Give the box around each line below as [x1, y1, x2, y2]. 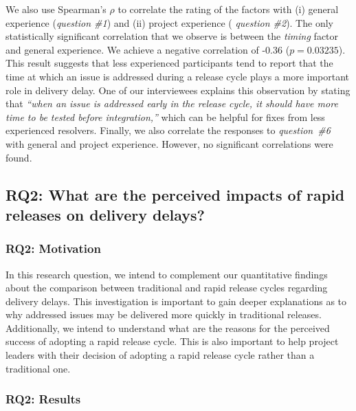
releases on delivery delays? [5, 203, 205, 225]
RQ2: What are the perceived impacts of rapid [5, 184, 345, 205]
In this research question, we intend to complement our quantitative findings [5, 267, 328, 281]
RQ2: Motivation [5, 240, 101, 257]
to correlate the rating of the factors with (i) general [118, 2, 339, 16]
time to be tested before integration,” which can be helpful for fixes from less [5, 109, 325, 124]
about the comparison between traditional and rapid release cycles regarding [5, 280, 328, 295]
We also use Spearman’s [5, 2, 107, 16]
